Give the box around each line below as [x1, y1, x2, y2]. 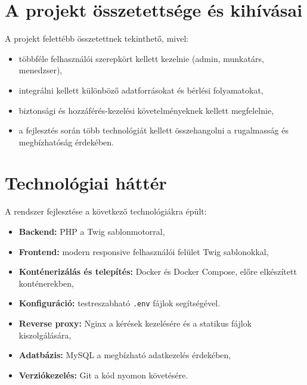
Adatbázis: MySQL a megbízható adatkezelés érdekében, [18, 349, 231, 361]
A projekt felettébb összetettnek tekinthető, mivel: [5, 32, 189, 45]
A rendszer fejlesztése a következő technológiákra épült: [5, 205, 207, 218]
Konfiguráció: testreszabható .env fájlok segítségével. [18, 297, 221, 309]
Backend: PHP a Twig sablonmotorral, [18, 225, 165, 237]
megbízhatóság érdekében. [18, 135, 114, 148]
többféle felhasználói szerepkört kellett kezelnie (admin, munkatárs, [18, 52, 264, 64]
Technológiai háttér [5, 170, 167, 195]
